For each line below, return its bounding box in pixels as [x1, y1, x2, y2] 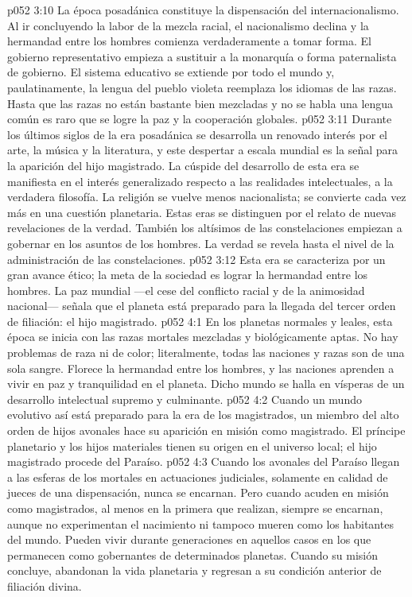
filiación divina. [7, 577, 82, 594]
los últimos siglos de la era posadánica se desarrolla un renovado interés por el [7, 126, 387, 142]
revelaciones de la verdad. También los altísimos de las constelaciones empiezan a [7, 219, 402, 236]
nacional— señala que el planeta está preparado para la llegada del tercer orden [7, 297, 396, 314]
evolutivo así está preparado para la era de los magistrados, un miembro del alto [7, 406, 399, 423]
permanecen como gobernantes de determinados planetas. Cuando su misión [7, 546, 378, 563]
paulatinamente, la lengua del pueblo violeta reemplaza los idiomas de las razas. [7, 79, 397, 95]
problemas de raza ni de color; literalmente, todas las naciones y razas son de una [7, 344, 405, 361]
